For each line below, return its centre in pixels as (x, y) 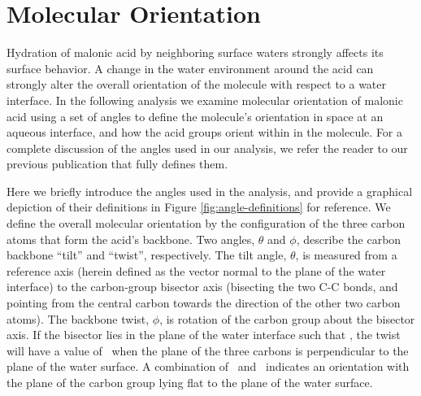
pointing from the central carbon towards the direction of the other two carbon (204, 303)
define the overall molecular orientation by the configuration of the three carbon (206, 223)
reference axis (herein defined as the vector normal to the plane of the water (196, 270)
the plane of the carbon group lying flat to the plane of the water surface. (190, 382)
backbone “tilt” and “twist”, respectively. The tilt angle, (147, 255)
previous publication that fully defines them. (117, 164)
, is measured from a (346, 255)
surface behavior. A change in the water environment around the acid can (190, 68)
